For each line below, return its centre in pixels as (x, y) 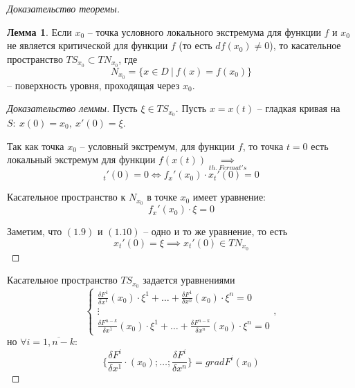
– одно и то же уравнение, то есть (216, 231)
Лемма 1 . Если (39, 31)
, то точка (263, 146)
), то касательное (305, 45)
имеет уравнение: (229, 197)
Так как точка (36, 146)
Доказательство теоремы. (63, 8)
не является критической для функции (88, 45)
